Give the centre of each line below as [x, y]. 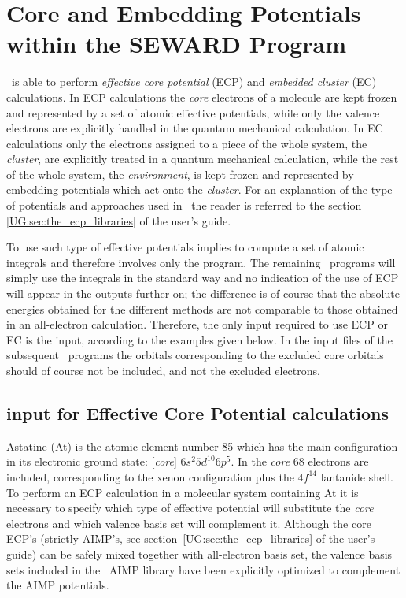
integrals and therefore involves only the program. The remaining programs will [201, 262]
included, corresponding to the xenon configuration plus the [150, 476]
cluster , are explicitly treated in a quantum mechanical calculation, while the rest [203, 159]
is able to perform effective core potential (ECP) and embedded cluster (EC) [194, 82]
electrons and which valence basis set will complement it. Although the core [189, 523]
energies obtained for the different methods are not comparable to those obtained [202, 308]
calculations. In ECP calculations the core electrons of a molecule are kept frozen [202, 97]
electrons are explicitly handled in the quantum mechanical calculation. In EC [195, 128]
